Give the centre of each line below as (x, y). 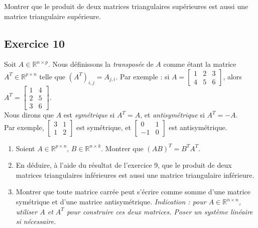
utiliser (27, 211)
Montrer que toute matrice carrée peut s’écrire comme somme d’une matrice (133, 192)
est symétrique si (89, 115)
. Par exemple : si (143, 76)
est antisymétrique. (198, 127)
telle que (52, 76)
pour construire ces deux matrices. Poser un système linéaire (160, 211)
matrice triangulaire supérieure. (52, 16)
